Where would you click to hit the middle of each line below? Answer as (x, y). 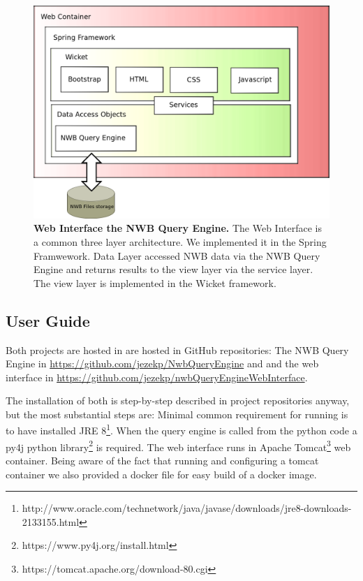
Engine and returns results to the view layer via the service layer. (173, 269)
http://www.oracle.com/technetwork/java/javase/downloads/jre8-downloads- (187, 508)
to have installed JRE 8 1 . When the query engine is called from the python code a (181, 429)
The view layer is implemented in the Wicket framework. (155, 282)
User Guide (48, 320)
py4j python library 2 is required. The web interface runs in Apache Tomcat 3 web (178, 446)
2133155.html (51, 521)
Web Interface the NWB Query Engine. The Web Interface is (178, 228)
